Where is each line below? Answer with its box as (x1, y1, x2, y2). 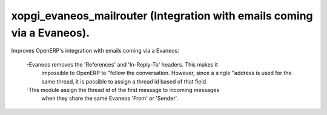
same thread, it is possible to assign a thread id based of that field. (41, 77, 208, 85)
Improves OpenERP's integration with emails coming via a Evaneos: (11, 47, 180, 54)
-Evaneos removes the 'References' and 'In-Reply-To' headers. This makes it (26, 61, 218, 68)
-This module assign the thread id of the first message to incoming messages (26, 86, 220, 93)
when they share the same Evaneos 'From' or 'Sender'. (41, 94, 179, 102)
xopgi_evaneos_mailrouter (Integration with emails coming (11, 9, 313, 22)
